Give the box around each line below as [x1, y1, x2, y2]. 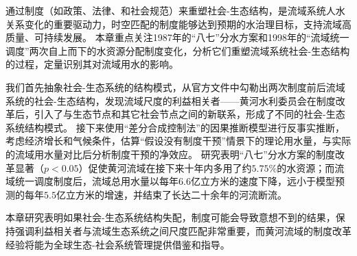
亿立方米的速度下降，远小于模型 [190, 174, 335, 188]
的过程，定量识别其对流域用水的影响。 [5, 57, 178, 71]
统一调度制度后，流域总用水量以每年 [14, 174, 178, 188]
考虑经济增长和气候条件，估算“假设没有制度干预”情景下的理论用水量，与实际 [5, 133, 352, 148]
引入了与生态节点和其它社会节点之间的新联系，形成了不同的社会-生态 [34, 107, 345, 121]
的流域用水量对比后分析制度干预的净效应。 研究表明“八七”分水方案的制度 [5, 146, 335, 161]
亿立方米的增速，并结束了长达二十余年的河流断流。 [56, 187, 287, 201]
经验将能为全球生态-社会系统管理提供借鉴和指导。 [5, 237, 230, 251]
